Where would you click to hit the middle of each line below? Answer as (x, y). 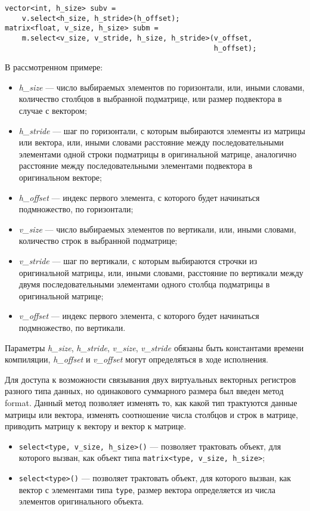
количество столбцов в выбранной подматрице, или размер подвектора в (150, 99)
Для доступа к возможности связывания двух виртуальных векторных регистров (151, 379)
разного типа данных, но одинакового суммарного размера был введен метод (144, 391)
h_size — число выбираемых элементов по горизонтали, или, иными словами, (162, 87)
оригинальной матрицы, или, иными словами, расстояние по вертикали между (161, 272)
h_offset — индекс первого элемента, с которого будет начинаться (139, 197)
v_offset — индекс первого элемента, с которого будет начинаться (139, 316)
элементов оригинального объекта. (81, 501)
